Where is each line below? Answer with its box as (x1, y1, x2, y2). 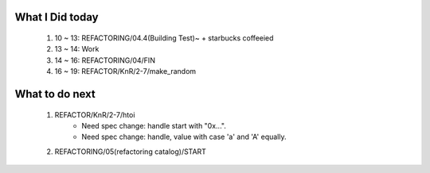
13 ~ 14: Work (54, 44, 100, 54)
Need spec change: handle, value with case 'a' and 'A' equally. (81, 132, 287, 142)
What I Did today (14, 10, 99, 24)
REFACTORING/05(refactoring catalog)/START (54, 147, 207, 156)
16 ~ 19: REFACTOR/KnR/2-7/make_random (54, 67, 197, 76)
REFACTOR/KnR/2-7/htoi (54, 110, 135, 119)
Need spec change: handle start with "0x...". (81, 121, 226, 130)
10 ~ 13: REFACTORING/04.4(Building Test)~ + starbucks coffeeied (54, 33, 274, 43)
